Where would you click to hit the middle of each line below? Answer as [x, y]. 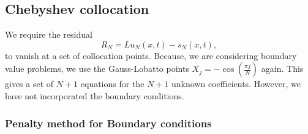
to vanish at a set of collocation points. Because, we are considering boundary [151, 55]
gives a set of [29, 84]
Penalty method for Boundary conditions [108, 123]
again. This [282, 69]
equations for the [112, 84]
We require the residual [49, 34]
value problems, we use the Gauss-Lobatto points [97, 69]
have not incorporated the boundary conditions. [95, 95]
